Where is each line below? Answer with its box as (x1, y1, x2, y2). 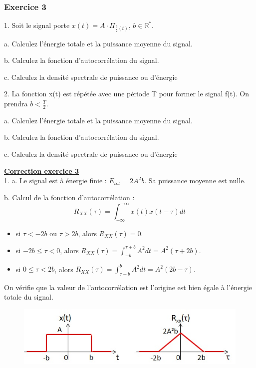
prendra (4, 98, 28, 109)
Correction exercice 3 (4, 165, 79, 176)
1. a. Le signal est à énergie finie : (4, 175, 107, 186)
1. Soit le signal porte (4, 20, 70, 30)
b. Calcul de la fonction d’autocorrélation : (4, 192, 135, 202)
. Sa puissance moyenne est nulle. (144, 175, 246, 186)
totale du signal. (4, 292, 53, 302)
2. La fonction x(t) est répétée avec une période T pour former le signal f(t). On (4, 88, 249, 99)
